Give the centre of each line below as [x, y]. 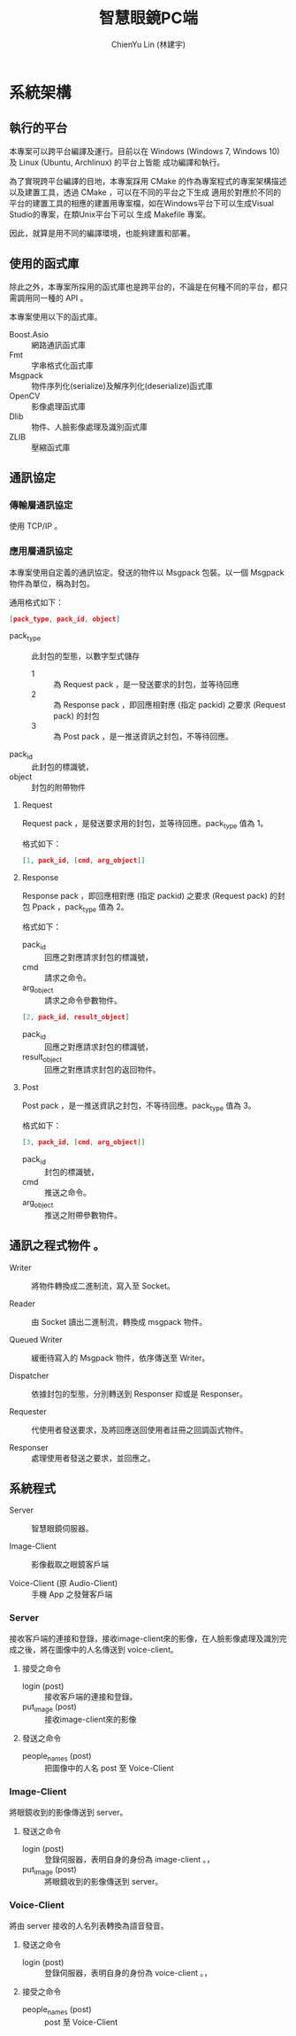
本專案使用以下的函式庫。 [56, 316]
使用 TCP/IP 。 [36, 526]
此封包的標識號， [62, 767]
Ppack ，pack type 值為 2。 [81, 907]
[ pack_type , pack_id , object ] [65, 619]
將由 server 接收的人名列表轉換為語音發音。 [89, 1925]
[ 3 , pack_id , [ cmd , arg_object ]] [83, 1142]
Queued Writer [36, 1339]
